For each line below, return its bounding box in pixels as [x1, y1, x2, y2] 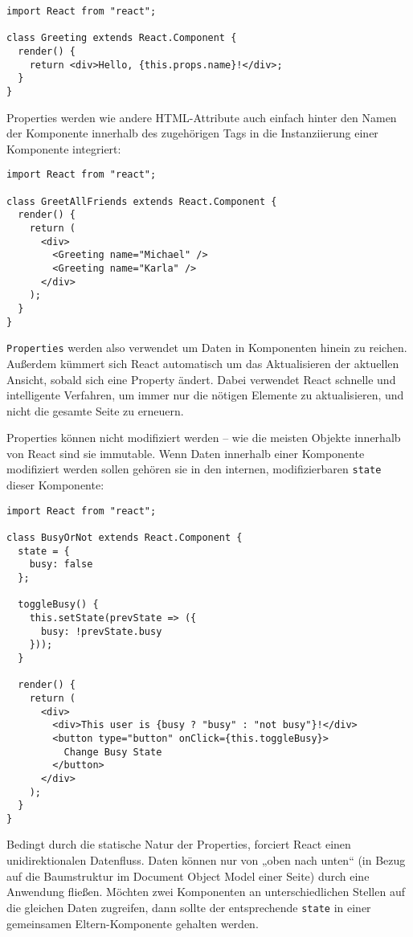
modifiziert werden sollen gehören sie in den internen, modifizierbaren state [6, 460, 382, 477]
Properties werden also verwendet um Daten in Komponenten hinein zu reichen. [6, 339, 407, 356]
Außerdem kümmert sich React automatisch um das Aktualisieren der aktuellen [6, 354, 399, 371]
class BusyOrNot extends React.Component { [6, 532, 243, 544]
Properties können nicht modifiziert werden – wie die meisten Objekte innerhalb [6, 429, 401, 446]
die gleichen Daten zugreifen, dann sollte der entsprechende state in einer [6, 898, 371, 915]
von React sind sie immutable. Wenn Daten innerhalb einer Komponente [6, 444, 365, 461]
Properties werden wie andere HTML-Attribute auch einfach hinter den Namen [6, 108, 397, 125]
